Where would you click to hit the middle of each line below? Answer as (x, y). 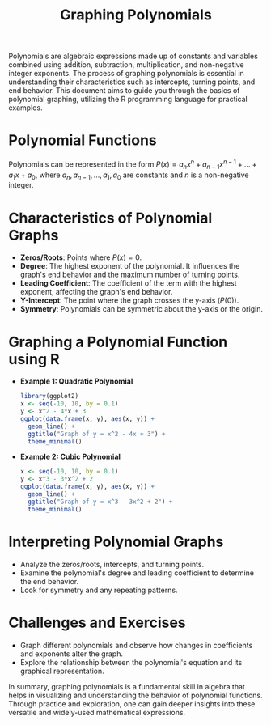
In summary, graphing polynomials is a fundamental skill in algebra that (127, 686)
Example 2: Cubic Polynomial (70, 457)
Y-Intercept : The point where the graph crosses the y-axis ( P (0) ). (129, 300)
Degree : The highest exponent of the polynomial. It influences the (130, 266)
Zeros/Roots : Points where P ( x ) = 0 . (81, 257)
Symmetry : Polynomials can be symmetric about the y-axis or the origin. (141, 309)
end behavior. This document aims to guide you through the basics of (124, 91)
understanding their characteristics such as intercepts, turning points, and (132, 82)
